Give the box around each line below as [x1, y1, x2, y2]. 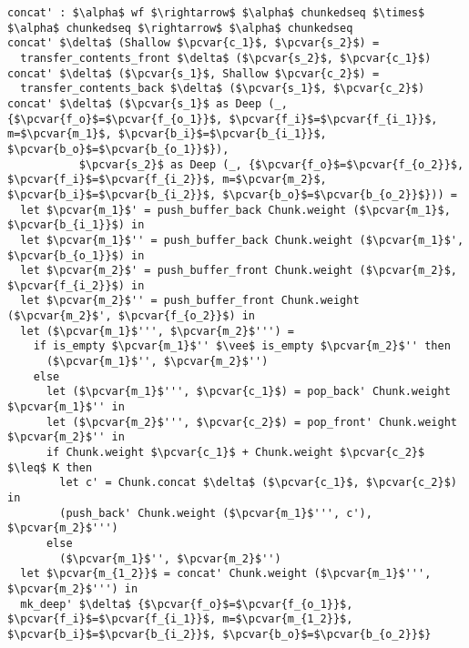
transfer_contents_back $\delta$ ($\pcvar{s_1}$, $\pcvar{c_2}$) [20, 82, 425, 96]
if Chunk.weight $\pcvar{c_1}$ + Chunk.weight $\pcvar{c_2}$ [46, 446, 425, 460]
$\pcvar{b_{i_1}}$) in [7, 218, 145, 232]
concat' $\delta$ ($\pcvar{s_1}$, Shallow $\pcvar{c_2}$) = [7, 66, 380, 80]
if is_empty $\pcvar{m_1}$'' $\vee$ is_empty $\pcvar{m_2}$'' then [33, 339, 451, 353]
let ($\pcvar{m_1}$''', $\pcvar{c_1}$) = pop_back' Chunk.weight [46, 385, 451, 399]
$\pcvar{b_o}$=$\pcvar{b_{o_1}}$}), [7, 142, 229, 156]
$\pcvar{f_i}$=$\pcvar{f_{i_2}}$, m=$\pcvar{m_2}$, [7, 173, 327, 187]
